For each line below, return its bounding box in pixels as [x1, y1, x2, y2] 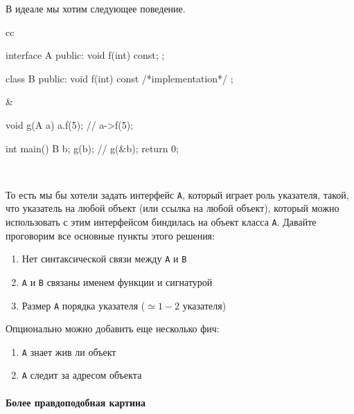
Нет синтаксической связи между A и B [21, 251, 187, 266]
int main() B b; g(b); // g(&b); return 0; [6, 141, 179, 155]
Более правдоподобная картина [6, 395, 146, 409]
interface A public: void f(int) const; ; [6, 48, 165, 62]
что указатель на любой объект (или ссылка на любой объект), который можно [6, 201, 339, 215]
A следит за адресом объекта [21, 368, 142, 382]
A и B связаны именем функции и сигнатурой [21, 274, 213, 289]
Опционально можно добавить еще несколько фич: [6, 321, 220, 336]
